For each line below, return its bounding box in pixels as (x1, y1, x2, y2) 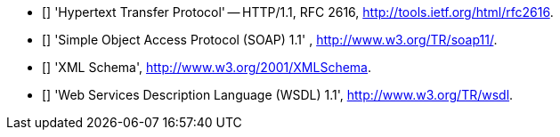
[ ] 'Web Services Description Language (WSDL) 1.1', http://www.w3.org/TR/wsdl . (42, 87, 514, 102)
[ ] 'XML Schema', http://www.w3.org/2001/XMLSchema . (42, 60, 372, 75)
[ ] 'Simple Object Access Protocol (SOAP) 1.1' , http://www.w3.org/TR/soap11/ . (42, 32, 498, 47)
